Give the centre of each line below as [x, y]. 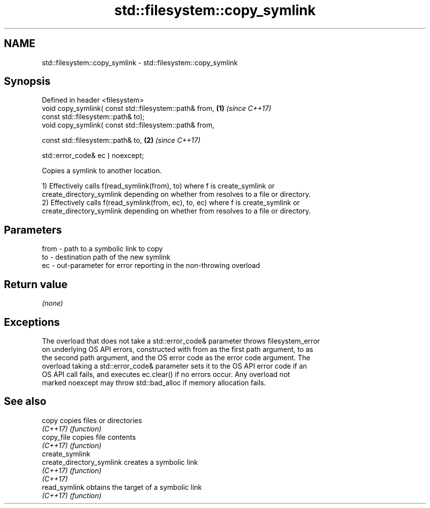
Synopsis [27, 81]
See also [25, 401]
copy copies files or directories [92, 420]
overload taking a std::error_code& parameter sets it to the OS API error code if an [175, 366]
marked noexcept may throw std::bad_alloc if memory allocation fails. [154, 382]
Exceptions [32, 322]
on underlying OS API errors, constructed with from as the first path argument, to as [177, 349]
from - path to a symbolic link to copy [102, 249]
